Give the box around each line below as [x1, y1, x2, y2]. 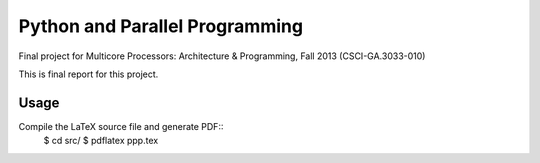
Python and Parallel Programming [18, 15, 304, 37]
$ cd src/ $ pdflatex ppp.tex [43, 135, 159, 147]
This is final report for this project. [18, 68, 159, 80]
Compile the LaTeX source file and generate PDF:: [18, 120, 224, 132]
